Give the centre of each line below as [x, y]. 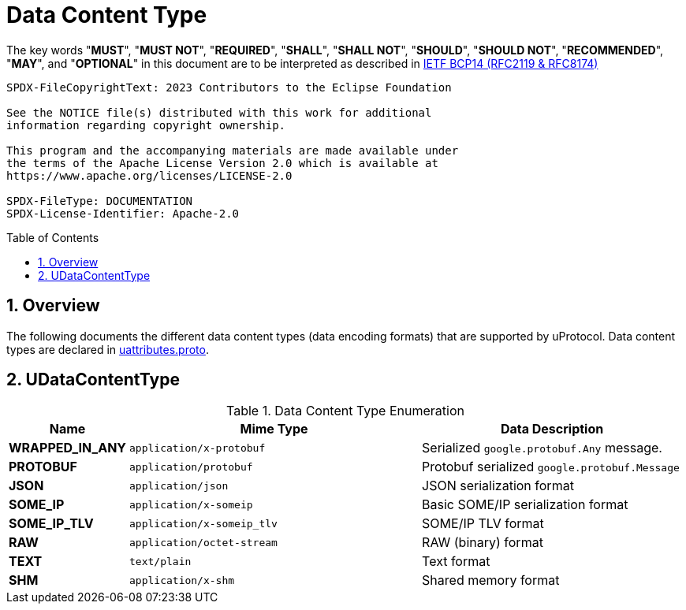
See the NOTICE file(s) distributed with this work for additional [219, 112]
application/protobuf [191, 467]
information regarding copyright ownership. [146, 125]
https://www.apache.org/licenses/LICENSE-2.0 [149, 175]
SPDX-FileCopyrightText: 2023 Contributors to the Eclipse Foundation [229, 87]
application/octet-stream [203, 542]
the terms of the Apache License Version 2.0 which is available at [222, 163]
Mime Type [274, 429]
